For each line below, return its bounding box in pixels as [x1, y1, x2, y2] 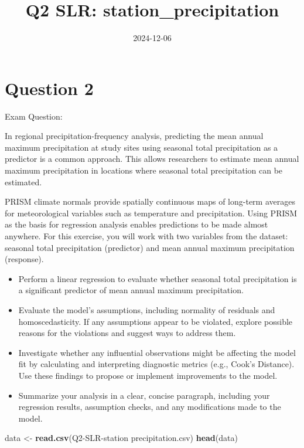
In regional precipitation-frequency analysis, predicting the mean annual [5, 130, 264, 142]
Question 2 [5, 76, 94, 100]
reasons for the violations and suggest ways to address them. [18, 327, 236, 339]
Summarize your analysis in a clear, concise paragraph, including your [18, 389, 270, 401]
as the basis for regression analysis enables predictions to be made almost [5, 218, 268, 230]
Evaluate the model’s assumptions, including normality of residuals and [18, 303, 275, 315]
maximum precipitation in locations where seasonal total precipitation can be [5, 164, 283, 177]
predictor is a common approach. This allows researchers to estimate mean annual [5, 152, 299, 165]
